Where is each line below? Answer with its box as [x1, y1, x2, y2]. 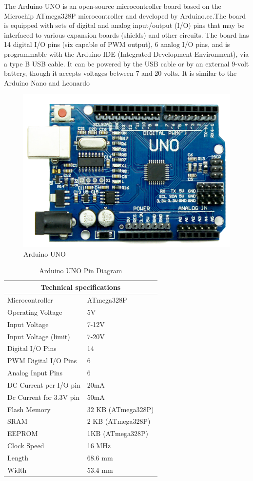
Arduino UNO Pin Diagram [39, 265, 122, 275]
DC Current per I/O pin [7, 379, 80, 390]
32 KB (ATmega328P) [87, 404, 154, 414]
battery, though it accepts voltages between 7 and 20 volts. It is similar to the [4, 68, 237, 78]
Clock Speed [7, 440, 44, 451]
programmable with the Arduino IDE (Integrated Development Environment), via [4, 48, 249, 59]
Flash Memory [7, 404, 51, 414]
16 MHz [87, 440, 111, 451]
